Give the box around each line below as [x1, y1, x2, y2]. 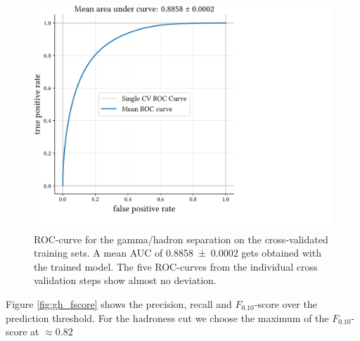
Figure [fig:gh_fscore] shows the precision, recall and [6, 296, 232, 311]
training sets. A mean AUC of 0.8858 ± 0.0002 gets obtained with [34, 245, 321, 260]
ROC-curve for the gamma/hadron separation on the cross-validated [34, 231, 328, 246]
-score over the [254, 296, 317, 311]
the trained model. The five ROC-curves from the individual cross [34, 259, 318, 274]
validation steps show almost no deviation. [34, 273, 217, 288]
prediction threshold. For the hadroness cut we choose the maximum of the [6, 310, 329, 325]
